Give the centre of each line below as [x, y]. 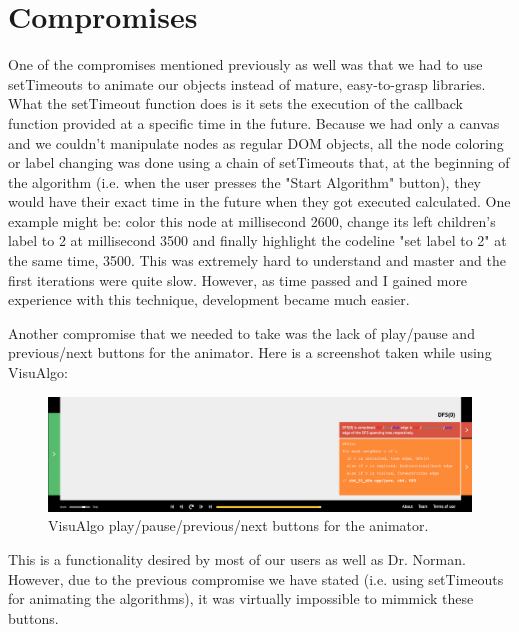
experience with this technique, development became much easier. [209, 299]
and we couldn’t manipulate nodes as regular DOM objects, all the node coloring [256, 142]
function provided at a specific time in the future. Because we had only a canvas [254, 122]
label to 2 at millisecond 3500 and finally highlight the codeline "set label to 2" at [257, 240]
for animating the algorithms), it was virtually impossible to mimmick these [241, 598]
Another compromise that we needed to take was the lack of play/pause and [241, 332]
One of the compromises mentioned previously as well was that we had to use [245, 64]
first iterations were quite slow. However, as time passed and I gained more [238, 279]
